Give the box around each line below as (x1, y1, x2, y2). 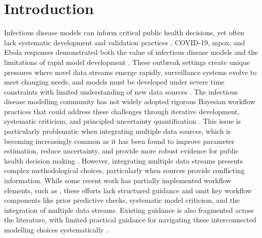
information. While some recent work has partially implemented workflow (4, 175, 231, 186)
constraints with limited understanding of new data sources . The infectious (4, 86, 238, 97)
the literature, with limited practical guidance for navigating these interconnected (4, 214, 256, 225)
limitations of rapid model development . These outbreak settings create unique (4, 56, 250, 67)
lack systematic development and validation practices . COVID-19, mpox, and (4, 37, 245, 47)
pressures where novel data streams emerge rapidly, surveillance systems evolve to (4, 66, 257, 77)
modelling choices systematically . (4, 224, 109, 234)
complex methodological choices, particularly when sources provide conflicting (4, 165, 245, 176)
